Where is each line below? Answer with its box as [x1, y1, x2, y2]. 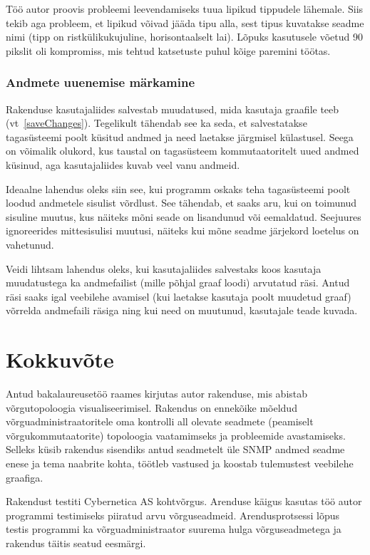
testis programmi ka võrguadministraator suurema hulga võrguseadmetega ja [6, 522, 341, 536]
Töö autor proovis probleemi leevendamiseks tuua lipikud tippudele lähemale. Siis [6, 1, 364, 16]
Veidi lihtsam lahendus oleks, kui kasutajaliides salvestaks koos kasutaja [6, 261, 322, 276]
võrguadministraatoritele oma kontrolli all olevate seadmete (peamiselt [6, 414, 314, 429]
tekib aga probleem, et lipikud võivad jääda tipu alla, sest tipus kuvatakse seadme [6, 15, 364, 30]
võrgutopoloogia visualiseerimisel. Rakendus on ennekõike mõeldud [6, 400, 297, 415]
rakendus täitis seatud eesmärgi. [6, 535, 146, 550]
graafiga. [6, 470, 43, 484]
